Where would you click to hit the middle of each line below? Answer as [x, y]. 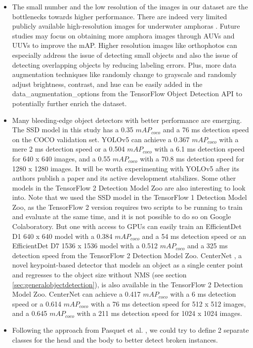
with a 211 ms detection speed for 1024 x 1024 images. [159, 313]
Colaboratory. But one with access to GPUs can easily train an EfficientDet [127, 226]
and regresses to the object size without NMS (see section [99, 275]
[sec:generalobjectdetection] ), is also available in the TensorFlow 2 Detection [127, 284]
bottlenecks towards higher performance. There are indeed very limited [120, 16]
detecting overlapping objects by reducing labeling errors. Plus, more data [124, 64]
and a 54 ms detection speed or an [194, 236]
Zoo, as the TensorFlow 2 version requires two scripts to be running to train [127, 207]
